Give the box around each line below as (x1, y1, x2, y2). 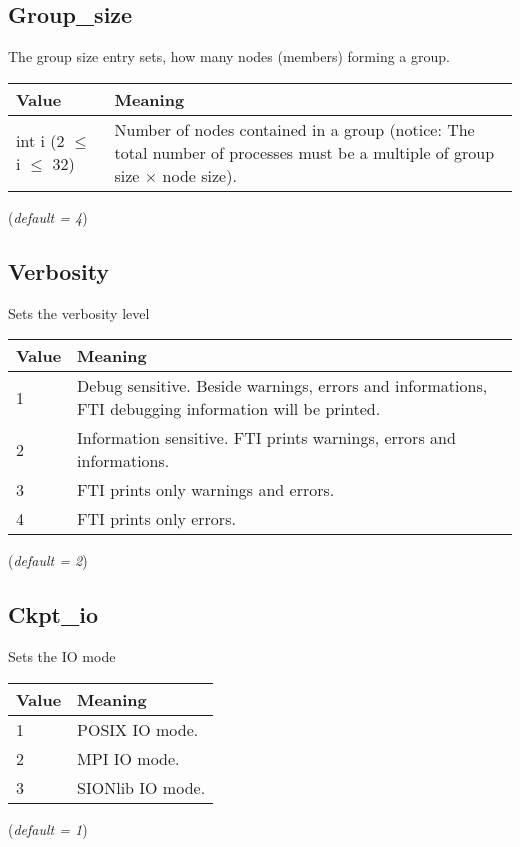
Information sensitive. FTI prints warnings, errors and (77, 426, 456, 450)
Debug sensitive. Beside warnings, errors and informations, (77, 374, 488, 398)
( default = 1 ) (8, 818, 88, 839)
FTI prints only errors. (77, 507, 236, 531)
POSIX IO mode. (77, 717, 199, 741)
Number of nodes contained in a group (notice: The (114, 117, 475, 141)
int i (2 (16, 129, 65, 153)
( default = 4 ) (8, 206, 88, 227)
